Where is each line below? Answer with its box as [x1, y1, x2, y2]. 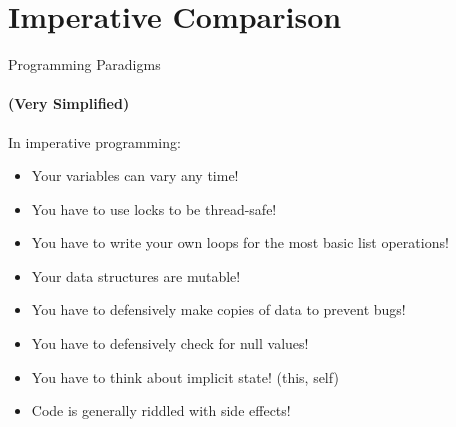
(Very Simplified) [8, 93, 130, 114]
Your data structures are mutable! [31, 265, 241, 286]
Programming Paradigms [8, 54, 161, 75]
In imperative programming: [8, 131, 181, 152]
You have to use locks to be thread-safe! [31, 198, 277, 219]
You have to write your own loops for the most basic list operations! [31, 232, 449, 253]
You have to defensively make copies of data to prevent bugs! [31, 299, 406, 320]
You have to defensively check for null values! [31, 333, 309, 354]
